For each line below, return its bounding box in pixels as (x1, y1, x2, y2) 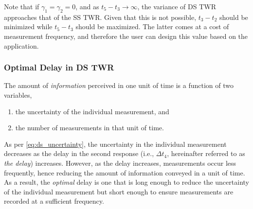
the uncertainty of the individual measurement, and (15, 106, 169, 116)
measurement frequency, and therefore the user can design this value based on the (4, 31, 248, 41)
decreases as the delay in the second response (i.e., (4, 148, 154, 158)
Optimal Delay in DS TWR (4, 61, 114, 73)
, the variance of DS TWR (137, 1, 216, 11)
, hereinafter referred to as (167, 148, 245, 158)
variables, (4, 89, 32, 100)
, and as (75, 1, 99, 11)
